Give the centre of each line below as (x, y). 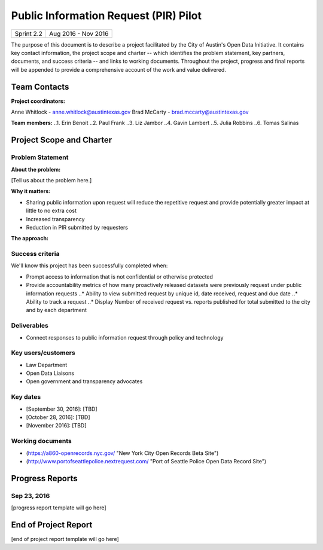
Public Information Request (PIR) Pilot (106, 16)
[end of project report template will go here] (65, 539)
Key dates (26, 397)
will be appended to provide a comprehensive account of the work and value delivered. (119, 69)
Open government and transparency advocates (84, 381)
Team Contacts (40, 87)
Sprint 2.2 (29, 33)
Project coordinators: (38, 101)
